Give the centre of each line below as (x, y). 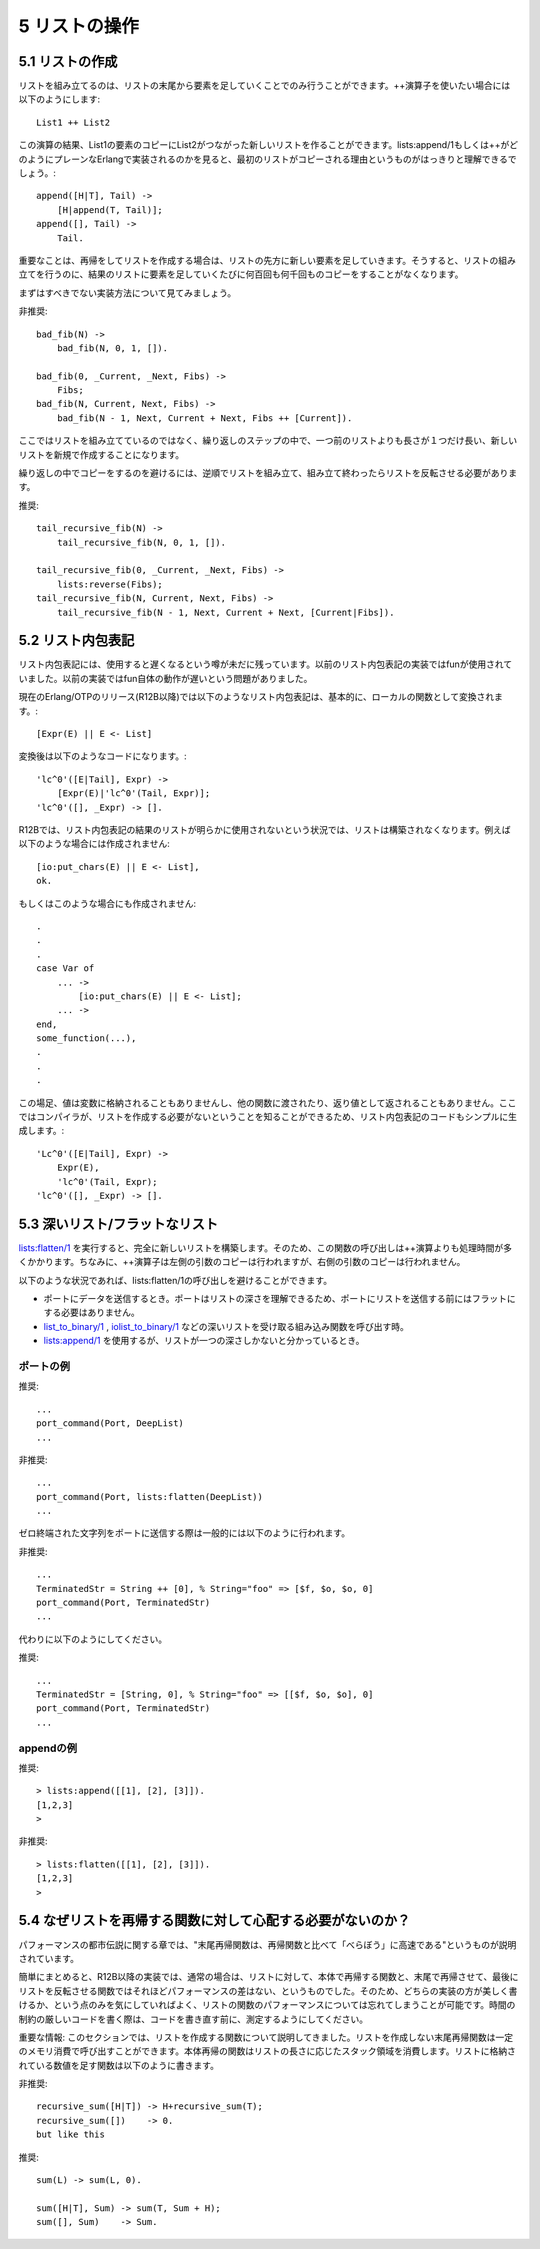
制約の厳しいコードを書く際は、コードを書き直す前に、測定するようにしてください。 (193, 2019)
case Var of (65, 968)
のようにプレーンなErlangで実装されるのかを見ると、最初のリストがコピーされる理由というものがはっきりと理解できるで (267, 159)
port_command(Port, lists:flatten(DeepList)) (150, 1496)
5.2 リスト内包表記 (76, 640)
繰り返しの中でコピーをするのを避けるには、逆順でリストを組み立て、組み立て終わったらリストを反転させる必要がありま (268, 473)
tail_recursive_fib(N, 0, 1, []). (141, 542)
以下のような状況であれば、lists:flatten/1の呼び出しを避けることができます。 (175, 1280)
